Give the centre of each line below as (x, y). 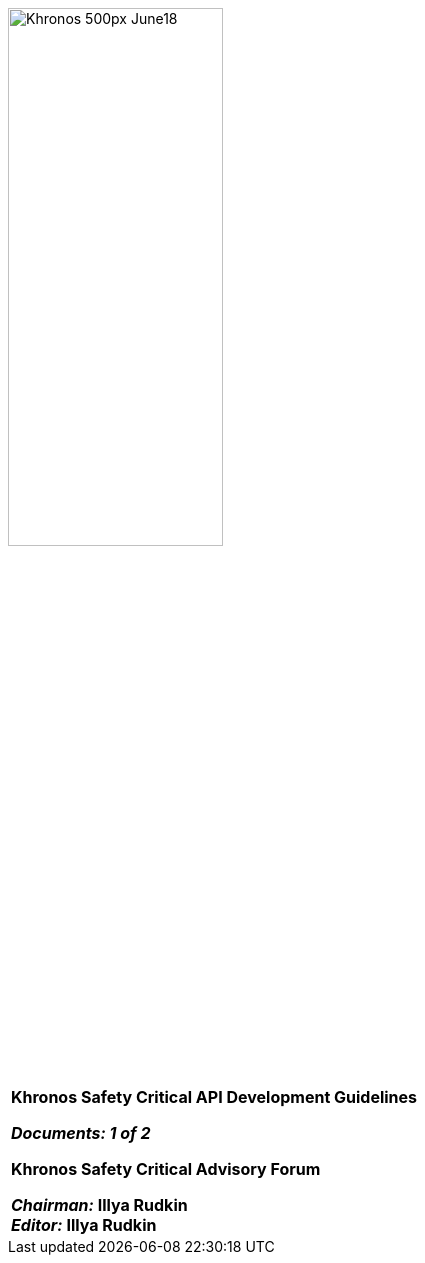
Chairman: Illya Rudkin (99, 1205)
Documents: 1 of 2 (81, 1133)
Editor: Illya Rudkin (84, 1225)
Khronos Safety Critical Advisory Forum (166, 1169)
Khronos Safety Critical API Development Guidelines (214, 1097)
